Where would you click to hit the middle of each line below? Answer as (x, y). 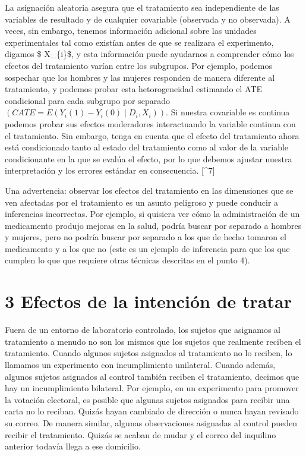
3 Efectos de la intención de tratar (148, 301)
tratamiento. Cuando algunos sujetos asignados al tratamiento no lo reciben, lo (149, 353)
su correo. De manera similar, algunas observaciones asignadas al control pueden (151, 422)
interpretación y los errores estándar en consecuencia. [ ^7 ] (110, 170)
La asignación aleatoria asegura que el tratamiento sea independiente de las (142, 7)
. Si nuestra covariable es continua (228, 112)
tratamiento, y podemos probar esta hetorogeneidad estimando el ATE (134, 89)
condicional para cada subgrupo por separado (88, 100)
